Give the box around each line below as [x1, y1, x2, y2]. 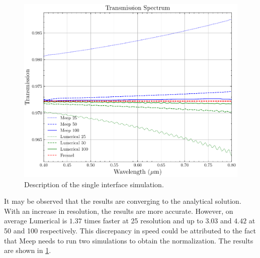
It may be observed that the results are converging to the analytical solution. [4, 196, 241, 206]
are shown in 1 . [4, 245, 51, 255]
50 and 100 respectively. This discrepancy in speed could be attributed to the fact [4, 225, 256, 236]
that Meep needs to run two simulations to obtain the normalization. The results [4, 235, 253, 245]
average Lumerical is [4, 215, 67, 226]
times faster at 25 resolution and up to [84, 215, 203, 226]
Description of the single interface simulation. [24, 179, 164, 189]
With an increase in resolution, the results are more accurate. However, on [4, 205, 233, 216]
